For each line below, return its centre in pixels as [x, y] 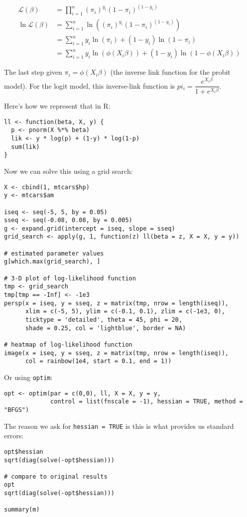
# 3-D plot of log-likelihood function [70, 278]
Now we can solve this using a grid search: [68, 171]
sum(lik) [25, 147]
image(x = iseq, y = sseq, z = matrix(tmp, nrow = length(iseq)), [117, 353]
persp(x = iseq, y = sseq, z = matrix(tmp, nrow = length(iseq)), [117, 303]
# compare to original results [56, 476]
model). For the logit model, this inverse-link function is [90, 85]
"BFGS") [17, 410]
